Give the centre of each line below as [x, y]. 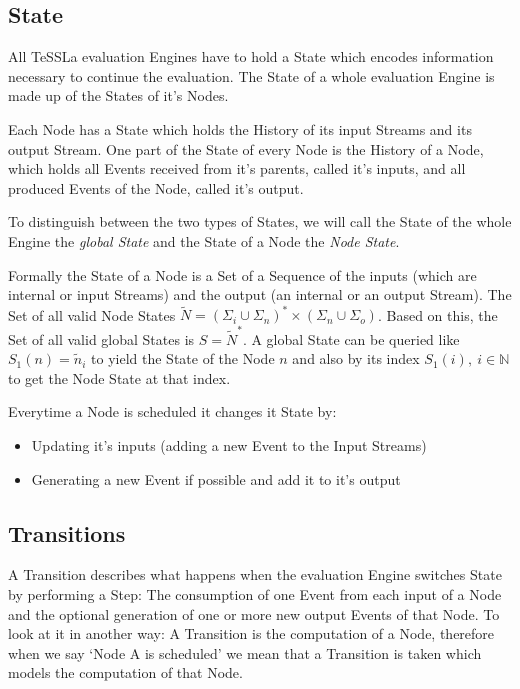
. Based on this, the [437, 314]
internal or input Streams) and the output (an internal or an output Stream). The [260, 294]
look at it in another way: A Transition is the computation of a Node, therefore [251, 633]
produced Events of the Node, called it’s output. [156, 187]
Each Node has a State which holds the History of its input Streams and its [240, 128]
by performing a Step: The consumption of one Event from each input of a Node [255, 593]
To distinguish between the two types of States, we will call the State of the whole [260, 221]
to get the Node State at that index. [119, 377]
